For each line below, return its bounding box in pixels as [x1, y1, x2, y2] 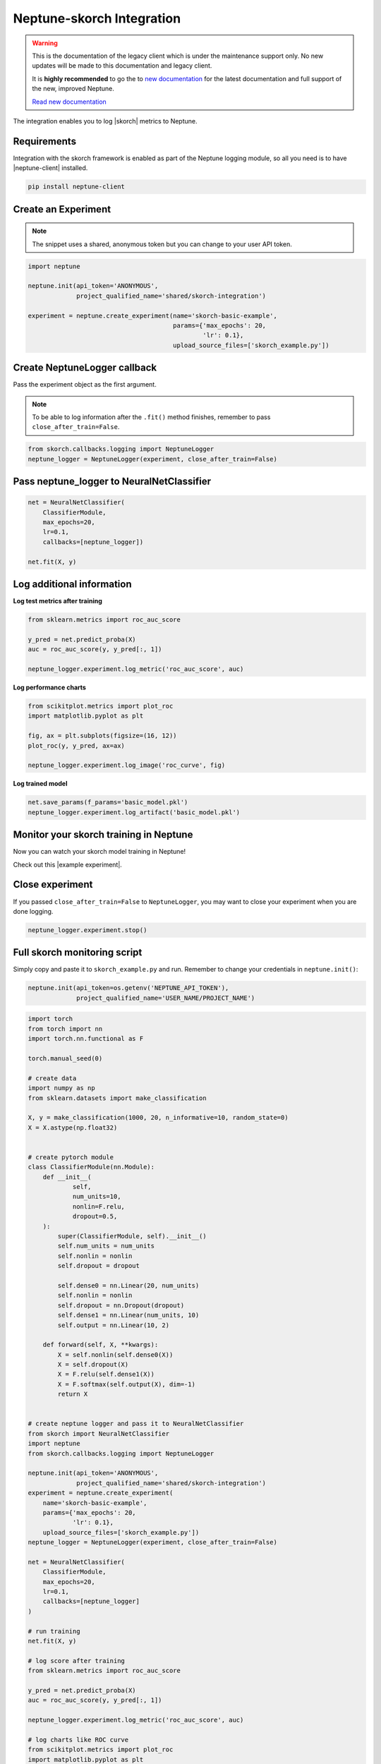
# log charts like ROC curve [28, 1736, 129, 1744]
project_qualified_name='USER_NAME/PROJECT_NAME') [76, 993, 255, 1002]
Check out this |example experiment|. [13, 860, 123, 869]
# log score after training [28, 1657, 125, 1665]
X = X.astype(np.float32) [28, 1123, 118, 1132]
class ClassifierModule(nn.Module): [28, 1163, 155, 1171]
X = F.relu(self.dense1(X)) [57, 1370, 155, 1379]
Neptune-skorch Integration [13, 11, 181, 26]
